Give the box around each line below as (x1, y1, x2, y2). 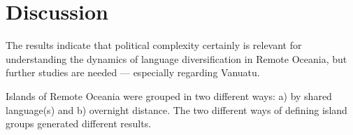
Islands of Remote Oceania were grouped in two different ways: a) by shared (6, 88, 332, 103)
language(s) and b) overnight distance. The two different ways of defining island (6, 102, 347, 117)
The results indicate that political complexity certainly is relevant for (6, 38, 302, 52)
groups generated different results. (6, 116, 152, 131)
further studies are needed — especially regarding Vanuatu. (6, 65, 260, 80)
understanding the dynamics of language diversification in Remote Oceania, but (6, 51, 347, 66)
